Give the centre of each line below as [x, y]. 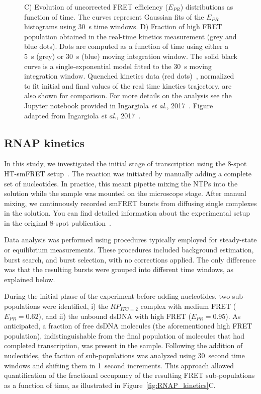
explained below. [30, 279]
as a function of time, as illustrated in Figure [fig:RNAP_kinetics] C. [110, 385]
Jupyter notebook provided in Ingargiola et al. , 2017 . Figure [119, 105]
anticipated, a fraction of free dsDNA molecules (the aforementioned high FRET [128, 326]
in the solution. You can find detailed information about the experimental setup [127, 213]
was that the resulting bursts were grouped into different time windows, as [119, 269]
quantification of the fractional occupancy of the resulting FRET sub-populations [129, 375]
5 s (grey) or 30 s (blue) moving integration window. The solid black [131, 56]
